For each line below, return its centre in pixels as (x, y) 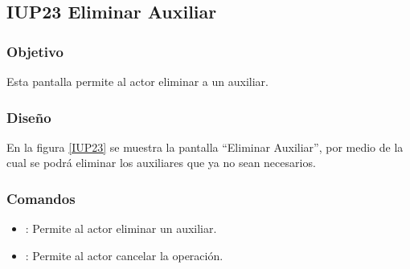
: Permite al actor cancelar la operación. (124, 255)
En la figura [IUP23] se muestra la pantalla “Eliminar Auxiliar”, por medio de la (205, 147)
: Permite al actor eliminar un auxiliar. (121, 228)
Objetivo (35, 51)
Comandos (41, 198)
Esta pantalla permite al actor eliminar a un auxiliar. (137, 81)
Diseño (29, 117)
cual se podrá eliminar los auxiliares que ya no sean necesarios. (161, 163)
